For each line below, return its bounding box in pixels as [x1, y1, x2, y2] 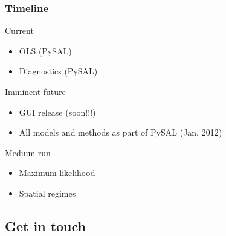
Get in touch [5, 216, 86, 235]
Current [5, 24, 34, 37]
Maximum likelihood [19, 166, 95, 179]
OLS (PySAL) [19, 44, 72, 57]
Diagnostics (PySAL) [19, 65, 98, 77]
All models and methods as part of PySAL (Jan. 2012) [19, 126, 222, 139]
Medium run [5, 146, 51, 159]
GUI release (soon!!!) [19, 105, 96, 118]
